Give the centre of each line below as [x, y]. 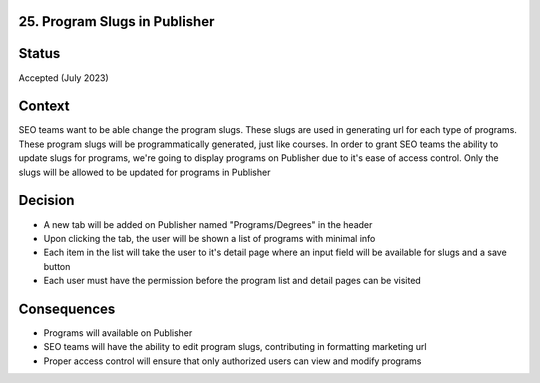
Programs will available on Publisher [118, 332]
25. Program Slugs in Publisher [116, 21]
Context [44, 106]
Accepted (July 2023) [63, 77]
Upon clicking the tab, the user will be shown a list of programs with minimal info [209, 238]
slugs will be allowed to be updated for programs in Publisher [144, 172]
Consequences [67, 308]
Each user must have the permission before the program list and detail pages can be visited [232, 281]
